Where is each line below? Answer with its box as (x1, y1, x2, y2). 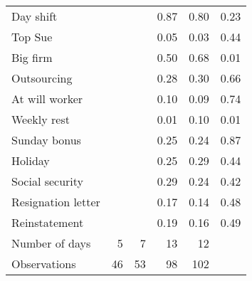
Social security (11, 173, 84, 189)
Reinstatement (11, 214, 84, 230)
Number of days (11, 235, 91, 251)
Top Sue (11, 28, 53, 45)
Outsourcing (11, 70, 73, 86)
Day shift (11, 8, 58, 24)
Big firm (11, 49, 53, 65)
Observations (11, 255, 76, 272)
